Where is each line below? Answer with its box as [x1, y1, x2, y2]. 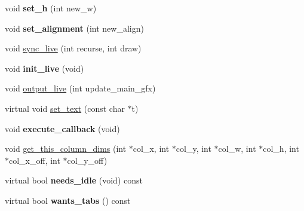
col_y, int [176, 142, 211, 155]
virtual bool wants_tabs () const [5, 194, 131, 206]
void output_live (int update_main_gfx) [5, 82, 156, 94]
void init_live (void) [5, 62, 84, 74]
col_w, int [218, 142, 256, 155]
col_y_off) [67, 154, 108, 166]
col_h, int [263, 142, 299, 155]
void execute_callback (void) [5, 122, 120, 134]
